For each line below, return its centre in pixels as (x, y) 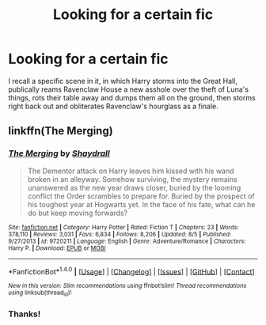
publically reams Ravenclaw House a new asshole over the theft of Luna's (129, 89)
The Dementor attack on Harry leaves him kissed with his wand (131, 171)
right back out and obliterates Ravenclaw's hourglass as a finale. (114, 106)
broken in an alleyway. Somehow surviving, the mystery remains (132, 179)
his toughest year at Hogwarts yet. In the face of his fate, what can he (141, 204)
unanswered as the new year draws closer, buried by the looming (134, 187)
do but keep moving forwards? (78, 213)
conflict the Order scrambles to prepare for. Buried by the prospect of (141, 196)
